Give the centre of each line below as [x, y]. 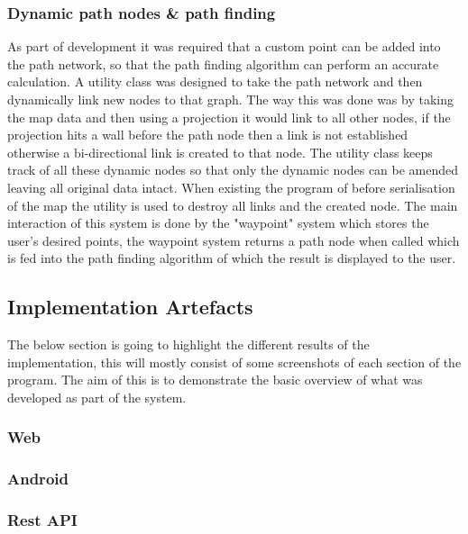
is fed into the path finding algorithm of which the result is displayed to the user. [232, 258]
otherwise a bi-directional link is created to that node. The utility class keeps [220, 152]
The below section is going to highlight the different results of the [188, 344]
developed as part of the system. [97, 397]
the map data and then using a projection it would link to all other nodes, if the [229, 117]
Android [38, 479]
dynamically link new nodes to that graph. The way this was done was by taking [231, 99]
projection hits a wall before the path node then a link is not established [208, 135]
